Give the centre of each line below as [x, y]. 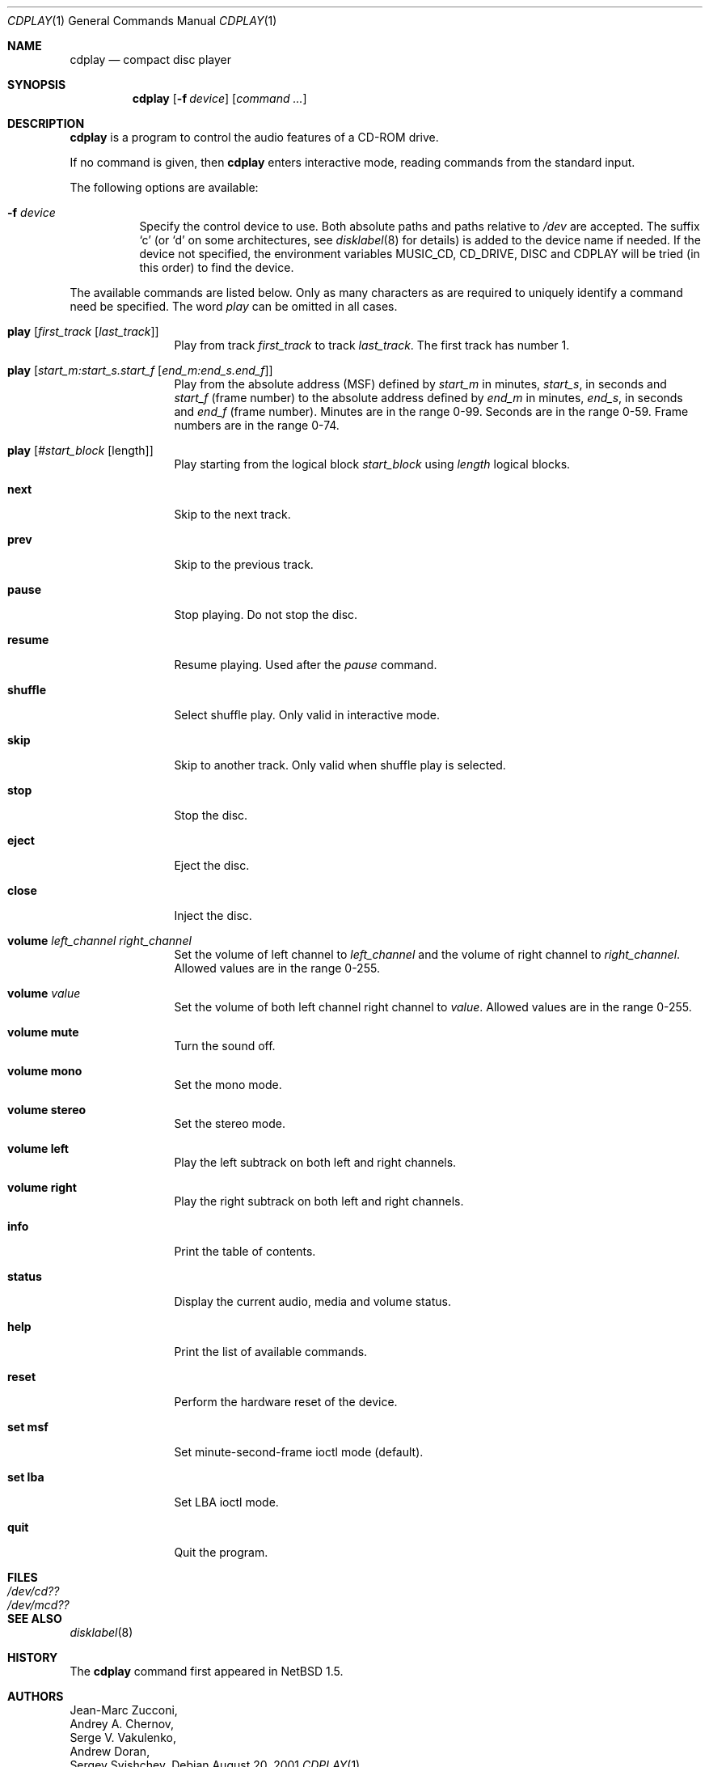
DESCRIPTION [46, 123]
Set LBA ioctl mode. [226, 1502]
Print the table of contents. [245, 1251]
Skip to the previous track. [244, 564]
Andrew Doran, [110, 1751]
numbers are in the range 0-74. [257, 425]
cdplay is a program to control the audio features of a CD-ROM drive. [254, 137]
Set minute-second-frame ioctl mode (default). [299, 1452]
